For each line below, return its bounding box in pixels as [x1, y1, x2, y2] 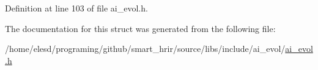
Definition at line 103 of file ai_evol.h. [5, 2, 148, 14]
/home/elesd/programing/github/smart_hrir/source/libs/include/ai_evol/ [5, 42, 286, 55]
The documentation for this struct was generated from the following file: [5, 22, 276, 34]
